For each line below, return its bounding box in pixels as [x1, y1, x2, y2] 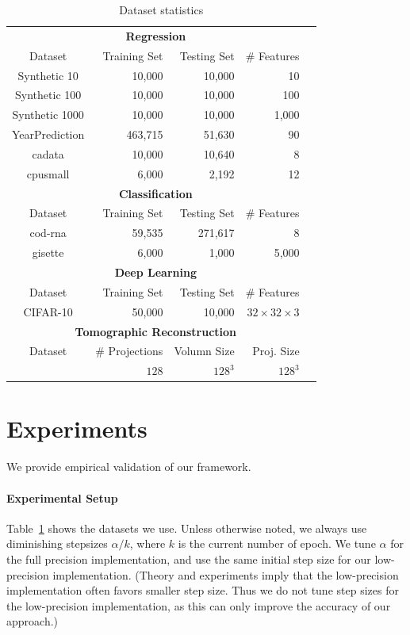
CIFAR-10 [23, 303, 73, 319]
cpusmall [26, 165, 70, 182]
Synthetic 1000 [12, 106, 84, 123]
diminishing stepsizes [6, 535, 108, 552]
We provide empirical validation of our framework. [6, 458, 251, 475]
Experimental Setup [6, 489, 118, 506]
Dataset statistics [119, 2, 204, 17]
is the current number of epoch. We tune [178, 535, 376, 552]
